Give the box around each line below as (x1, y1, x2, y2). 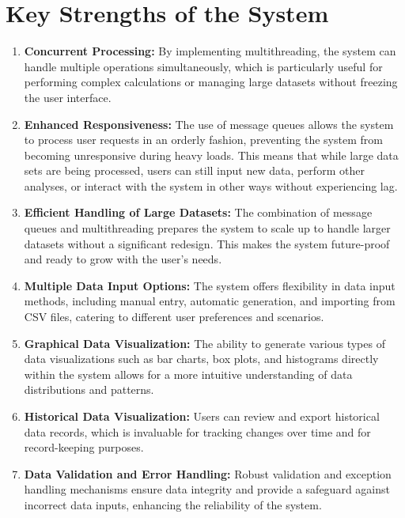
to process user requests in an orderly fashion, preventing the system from (24, 131, 383, 148)
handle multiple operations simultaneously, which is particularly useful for (24, 58, 383, 74)
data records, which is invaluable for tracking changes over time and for (24, 423, 371, 440)
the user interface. (24, 89, 112, 105)
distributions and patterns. (24, 381, 154, 398)
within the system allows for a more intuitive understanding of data (24, 365, 353, 382)
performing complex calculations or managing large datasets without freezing (24, 74, 398, 90)
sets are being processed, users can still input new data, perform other (24, 162, 365, 179)
